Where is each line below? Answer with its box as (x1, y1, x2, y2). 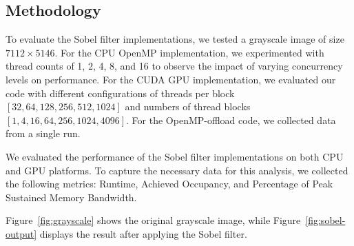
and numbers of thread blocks (125, 99, 251, 114)
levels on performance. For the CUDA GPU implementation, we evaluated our (6, 72, 336, 86)
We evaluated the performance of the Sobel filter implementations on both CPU (6, 149, 344, 163)
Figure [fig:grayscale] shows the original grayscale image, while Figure (6, 213, 301, 227)
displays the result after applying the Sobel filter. (39, 226, 247, 240)
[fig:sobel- (305, 213, 346, 227)
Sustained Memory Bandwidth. (6, 189, 137, 204)
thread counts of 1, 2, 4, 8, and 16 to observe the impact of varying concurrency (6, 59, 343, 73)
